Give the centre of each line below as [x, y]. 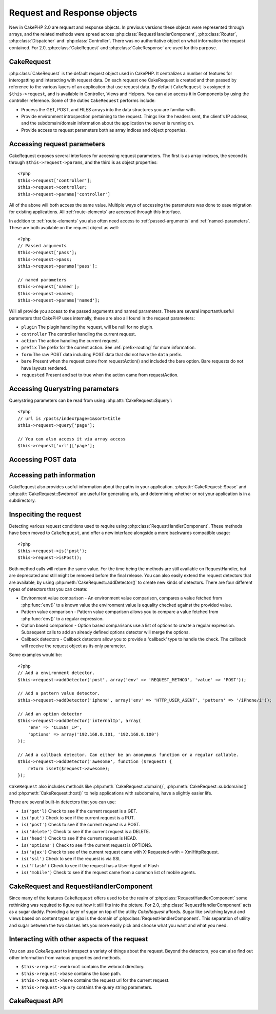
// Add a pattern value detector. [59, 693]
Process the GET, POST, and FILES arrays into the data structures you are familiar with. [108, 109]
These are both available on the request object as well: [64, 228]
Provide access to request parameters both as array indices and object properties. [104, 130]
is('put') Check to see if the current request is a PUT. [78, 818]
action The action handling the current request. [70, 341]
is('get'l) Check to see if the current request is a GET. [79, 811]
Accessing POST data [43, 460]
